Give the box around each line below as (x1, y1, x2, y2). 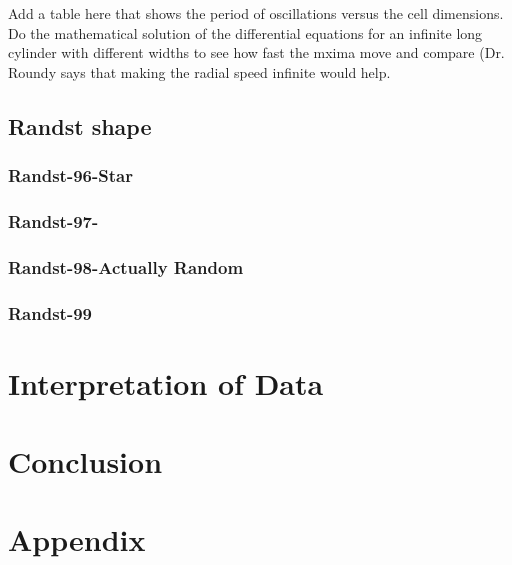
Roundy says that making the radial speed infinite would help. (8, 61, 391, 82)
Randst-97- (8, 208, 99, 233)
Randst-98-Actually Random (8, 254, 244, 279)
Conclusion (8, 441, 163, 482)
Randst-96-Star (8, 163, 133, 188)
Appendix (8, 519, 146, 560)
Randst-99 (8, 300, 92, 325)
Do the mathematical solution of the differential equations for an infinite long (8, 22, 483, 43)
